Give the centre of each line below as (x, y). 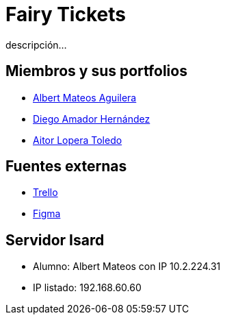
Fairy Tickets (66, 14)
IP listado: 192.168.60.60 (87, 288)
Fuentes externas (66, 167)
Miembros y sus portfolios (96, 71)
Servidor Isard (55, 240)
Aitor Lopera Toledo (78, 140)
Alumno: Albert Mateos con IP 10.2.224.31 (127, 267)
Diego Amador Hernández (92, 119)
